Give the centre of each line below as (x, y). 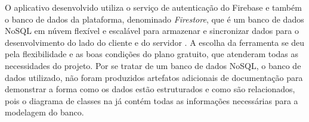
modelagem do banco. (44, 112)
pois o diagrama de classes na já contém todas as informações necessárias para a (152, 100)
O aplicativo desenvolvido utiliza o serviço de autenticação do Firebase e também (153, 7)
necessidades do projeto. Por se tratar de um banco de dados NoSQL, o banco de (153, 65)
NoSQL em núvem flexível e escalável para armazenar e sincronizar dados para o (152, 31)
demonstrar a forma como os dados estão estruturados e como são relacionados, (150, 89)
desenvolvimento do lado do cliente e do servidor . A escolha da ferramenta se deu (155, 42)
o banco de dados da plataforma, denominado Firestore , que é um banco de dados (154, 19)
